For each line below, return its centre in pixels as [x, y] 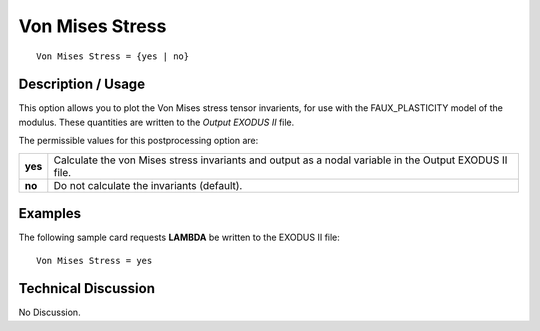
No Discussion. [49, 312]
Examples [50, 213]
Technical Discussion [86, 288]
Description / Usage [81, 84]
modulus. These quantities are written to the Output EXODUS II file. [156, 122]
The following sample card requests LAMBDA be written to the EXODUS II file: [179, 237]
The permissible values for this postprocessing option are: [138, 141]
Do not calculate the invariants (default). [148, 185]
